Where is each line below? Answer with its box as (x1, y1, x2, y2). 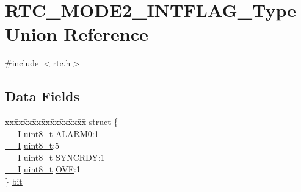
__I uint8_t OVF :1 (5, 163, 81, 176)
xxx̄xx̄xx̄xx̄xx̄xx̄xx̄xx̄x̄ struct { (5, 115, 118, 128)
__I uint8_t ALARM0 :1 (5, 127, 99, 140)
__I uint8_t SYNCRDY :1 (5, 151, 105, 163)
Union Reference (5, 21, 148, 46)
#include (5, 57, 39, 69)
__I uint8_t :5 (5, 139, 60, 152)
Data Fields (5, 87, 80, 105)
